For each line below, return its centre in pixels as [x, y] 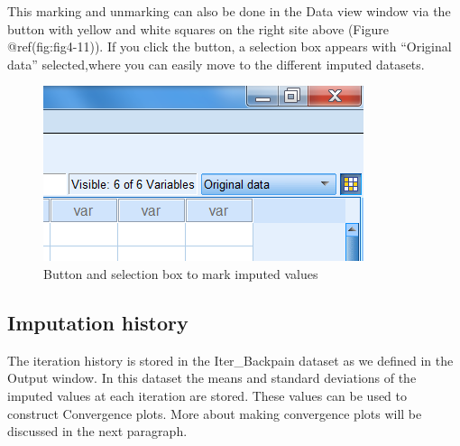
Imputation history [98, 322]
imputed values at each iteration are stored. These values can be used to [207, 395]
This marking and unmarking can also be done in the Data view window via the [229, 11]
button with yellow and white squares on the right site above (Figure [198, 28]
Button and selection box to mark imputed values [181, 273]
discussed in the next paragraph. [97, 431]
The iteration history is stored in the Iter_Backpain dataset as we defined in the [230, 360]
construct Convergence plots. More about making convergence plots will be [215, 413]
